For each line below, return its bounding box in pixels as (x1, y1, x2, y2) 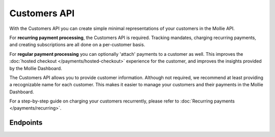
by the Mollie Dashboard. (9, 65, 62, 71)
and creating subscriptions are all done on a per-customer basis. (9, 42, 145, 48)
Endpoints (9, 118, 43, 127)
